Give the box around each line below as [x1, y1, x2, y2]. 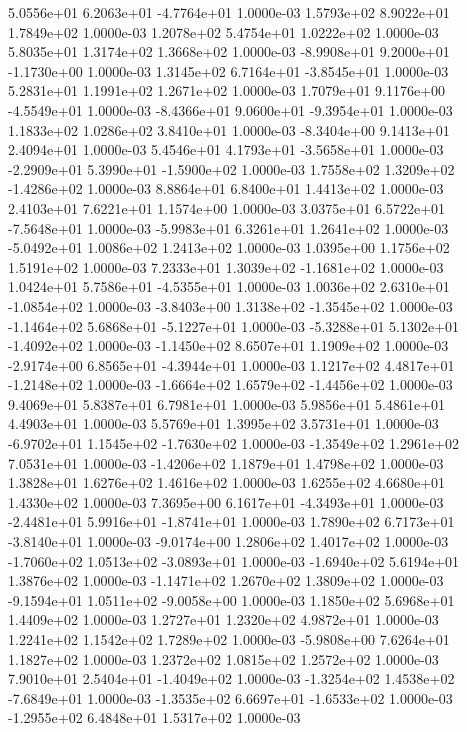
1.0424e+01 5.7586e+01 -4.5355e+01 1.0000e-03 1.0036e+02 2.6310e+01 [8, 276, 450, 297]
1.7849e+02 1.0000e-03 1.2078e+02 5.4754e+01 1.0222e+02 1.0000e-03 [8, 21, 439, 42]
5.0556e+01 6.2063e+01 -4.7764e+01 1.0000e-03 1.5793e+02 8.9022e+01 [8, 2, 450, 22]
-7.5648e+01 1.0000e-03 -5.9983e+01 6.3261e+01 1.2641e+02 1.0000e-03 [8, 217, 449, 238]
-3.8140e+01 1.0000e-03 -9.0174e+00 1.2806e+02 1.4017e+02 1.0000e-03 [8, 531, 449, 552]
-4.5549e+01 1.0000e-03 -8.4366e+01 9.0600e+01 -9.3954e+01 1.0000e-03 [8, 99, 453, 120]
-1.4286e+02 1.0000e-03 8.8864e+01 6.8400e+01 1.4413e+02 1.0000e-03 [8, 178, 444, 199]
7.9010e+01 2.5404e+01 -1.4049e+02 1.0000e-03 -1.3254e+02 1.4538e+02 [8, 668, 455, 689]
